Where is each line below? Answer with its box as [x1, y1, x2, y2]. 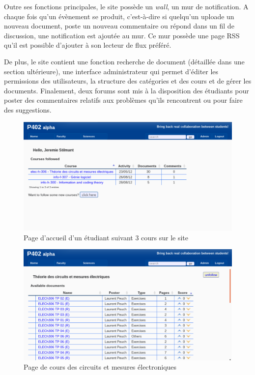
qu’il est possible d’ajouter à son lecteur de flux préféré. [4, 40, 171, 50]
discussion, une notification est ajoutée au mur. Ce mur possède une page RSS [4, 30, 240, 40]
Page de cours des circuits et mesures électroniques [24, 362, 177, 372]
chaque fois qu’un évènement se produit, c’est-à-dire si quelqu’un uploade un [4, 11, 234, 21]
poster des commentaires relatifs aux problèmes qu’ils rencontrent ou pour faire [4, 95, 243, 105]
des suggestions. [4, 104, 52, 115]
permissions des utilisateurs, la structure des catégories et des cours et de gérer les [4, 76, 252, 86]
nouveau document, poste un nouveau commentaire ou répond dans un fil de [4, 21, 234, 31]
